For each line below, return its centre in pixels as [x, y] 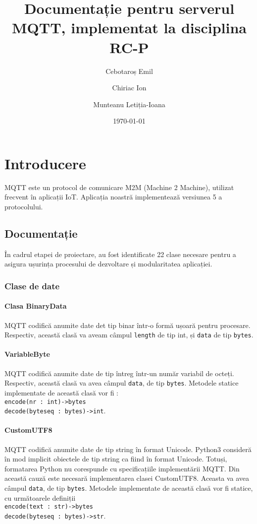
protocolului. [24, 206]
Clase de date [32, 286]
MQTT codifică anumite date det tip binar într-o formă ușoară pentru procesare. [128, 325]
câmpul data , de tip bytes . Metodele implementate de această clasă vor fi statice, [129, 488]
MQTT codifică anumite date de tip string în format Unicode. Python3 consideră [128, 449]
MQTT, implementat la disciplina [129, 28]
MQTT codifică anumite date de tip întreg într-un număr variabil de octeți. [119, 373]
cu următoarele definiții [40, 497]
